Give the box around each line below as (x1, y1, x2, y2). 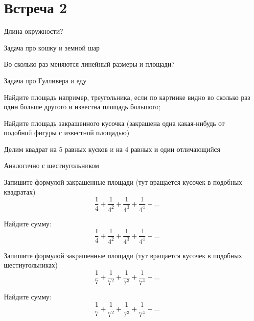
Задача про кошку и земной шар (4, 42, 100, 52)
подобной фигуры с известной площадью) (4, 127, 130, 138)
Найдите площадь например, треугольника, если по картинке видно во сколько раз (4, 92, 250, 102)
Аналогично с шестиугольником (4, 160, 99, 171)
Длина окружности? (4, 26, 63, 36)
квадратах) (4, 186, 36, 197)
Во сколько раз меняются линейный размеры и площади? (4, 59, 175, 69)
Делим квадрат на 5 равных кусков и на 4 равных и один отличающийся (4, 144, 221, 154)
